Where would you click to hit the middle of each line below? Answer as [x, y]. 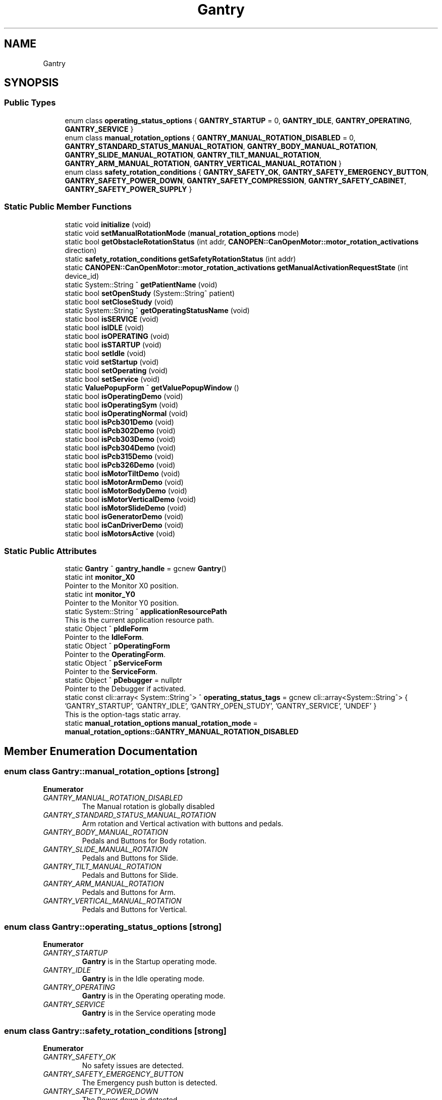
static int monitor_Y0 [100, 594]
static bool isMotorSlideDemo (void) [126, 508]
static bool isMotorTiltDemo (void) [122, 473]
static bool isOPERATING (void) [117, 336]
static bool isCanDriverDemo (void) [124, 525]
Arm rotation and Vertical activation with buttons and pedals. [183, 823]
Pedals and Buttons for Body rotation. [144, 840]
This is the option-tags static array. [123, 715]
